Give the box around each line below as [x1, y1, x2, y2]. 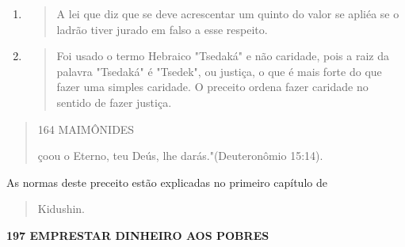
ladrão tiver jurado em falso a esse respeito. [56, 21, 268, 37]
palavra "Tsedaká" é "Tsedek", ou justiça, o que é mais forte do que [56, 63, 382, 79]
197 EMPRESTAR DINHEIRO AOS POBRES [6, 226, 269, 243]
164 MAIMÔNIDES [37, 120, 135, 137]
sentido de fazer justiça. [56, 93, 172, 110]
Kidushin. [37, 200, 86, 217]
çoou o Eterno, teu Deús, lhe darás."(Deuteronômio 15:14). [37, 147, 323, 164]
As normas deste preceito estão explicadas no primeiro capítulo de [6, 173, 327, 190]
